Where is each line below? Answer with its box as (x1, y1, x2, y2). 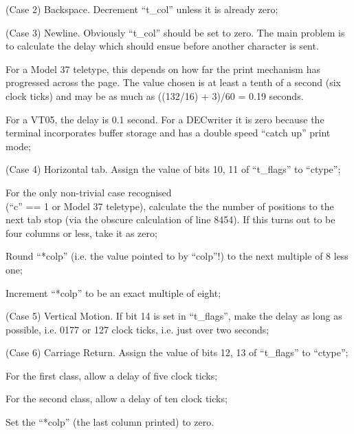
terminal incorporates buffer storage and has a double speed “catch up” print (5, 125, 331, 140)
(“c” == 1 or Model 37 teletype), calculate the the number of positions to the (5, 198, 334, 213)
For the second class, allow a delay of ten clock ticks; (5, 391, 228, 406)
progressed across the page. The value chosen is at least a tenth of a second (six (5, 75, 341, 90)
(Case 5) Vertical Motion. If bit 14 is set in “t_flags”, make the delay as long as (5, 309, 342, 323)
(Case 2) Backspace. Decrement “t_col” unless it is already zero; (5, 2, 278, 16)
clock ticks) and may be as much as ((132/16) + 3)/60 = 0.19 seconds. (5, 88, 304, 103)
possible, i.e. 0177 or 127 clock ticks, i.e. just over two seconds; (5, 322, 269, 336)
